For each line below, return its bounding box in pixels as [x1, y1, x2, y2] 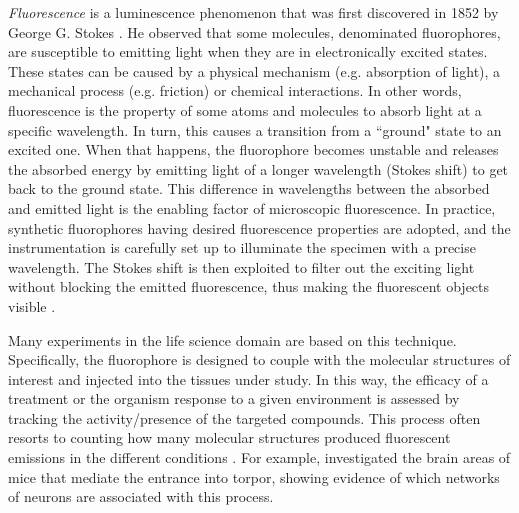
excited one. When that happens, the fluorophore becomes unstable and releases [8, 139, 499, 160]
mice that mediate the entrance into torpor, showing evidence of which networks [8, 466, 500, 487]
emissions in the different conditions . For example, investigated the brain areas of [8, 447, 511, 468]
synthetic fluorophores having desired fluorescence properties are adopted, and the [8, 217, 511, 238]
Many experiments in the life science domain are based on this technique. [8, 329, 457, 350]
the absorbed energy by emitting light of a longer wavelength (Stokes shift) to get [8, 158, 509, 179]
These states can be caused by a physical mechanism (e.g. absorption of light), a [8, 60, 501, 81]
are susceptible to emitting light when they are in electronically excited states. [8, 41, 488, 62]
